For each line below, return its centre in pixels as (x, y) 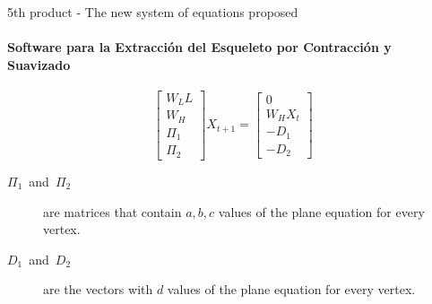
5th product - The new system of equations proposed (153, 12)
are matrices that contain (112, 211)
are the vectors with (98, 289)
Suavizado (39, 64)
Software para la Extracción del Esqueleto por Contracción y (199, 47)
